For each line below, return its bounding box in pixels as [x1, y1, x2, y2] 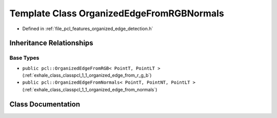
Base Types [9, 54, 39, 61]
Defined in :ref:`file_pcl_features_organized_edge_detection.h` [22, 26, 153, 32]
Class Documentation [9, 100, 81, 108]
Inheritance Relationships [9, 39, 93, 48]
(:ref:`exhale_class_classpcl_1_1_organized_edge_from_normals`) [22, 86, 157, 92]
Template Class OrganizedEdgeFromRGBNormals [9, 8, 224, 19]
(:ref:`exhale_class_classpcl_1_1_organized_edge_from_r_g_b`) [22, 72, 152, 79]
